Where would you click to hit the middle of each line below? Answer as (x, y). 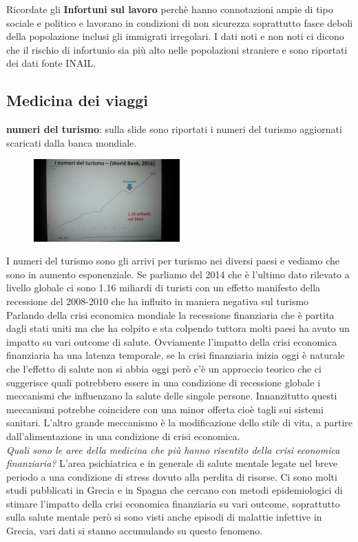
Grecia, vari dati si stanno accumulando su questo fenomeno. (135, 531)
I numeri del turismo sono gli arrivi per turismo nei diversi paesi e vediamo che (173, 261)
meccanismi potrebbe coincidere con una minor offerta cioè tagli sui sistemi (165, 409)
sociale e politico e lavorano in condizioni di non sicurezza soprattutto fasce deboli (180, 22)
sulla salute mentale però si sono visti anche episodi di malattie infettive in (164, 517)
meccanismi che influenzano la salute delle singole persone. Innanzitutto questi (172, 396)
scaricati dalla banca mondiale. (72, 142)
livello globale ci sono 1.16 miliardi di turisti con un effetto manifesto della (164, 288)
